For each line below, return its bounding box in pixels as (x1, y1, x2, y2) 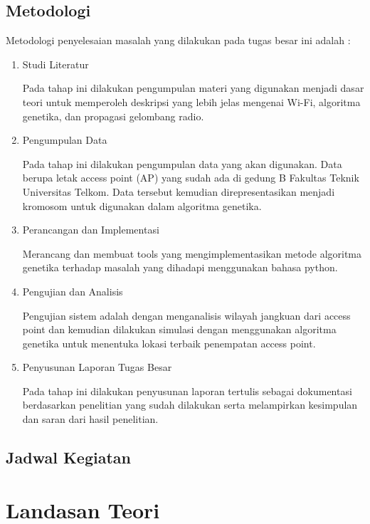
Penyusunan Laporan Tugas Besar (22, 360, 172, 374)
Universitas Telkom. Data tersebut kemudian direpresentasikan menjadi (22, 184, 335, 199)
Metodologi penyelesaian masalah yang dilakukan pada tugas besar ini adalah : (6, 33, 351, 48)
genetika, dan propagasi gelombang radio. (22, 108, 204, 123)
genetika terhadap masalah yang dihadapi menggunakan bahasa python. (22, 260, 338, 275)
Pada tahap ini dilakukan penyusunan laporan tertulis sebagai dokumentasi (22, 383, 352, 398)
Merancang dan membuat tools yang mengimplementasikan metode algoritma (22, 246, 362, 261)
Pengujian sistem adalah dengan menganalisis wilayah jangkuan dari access (22, 308, 351, 323)
